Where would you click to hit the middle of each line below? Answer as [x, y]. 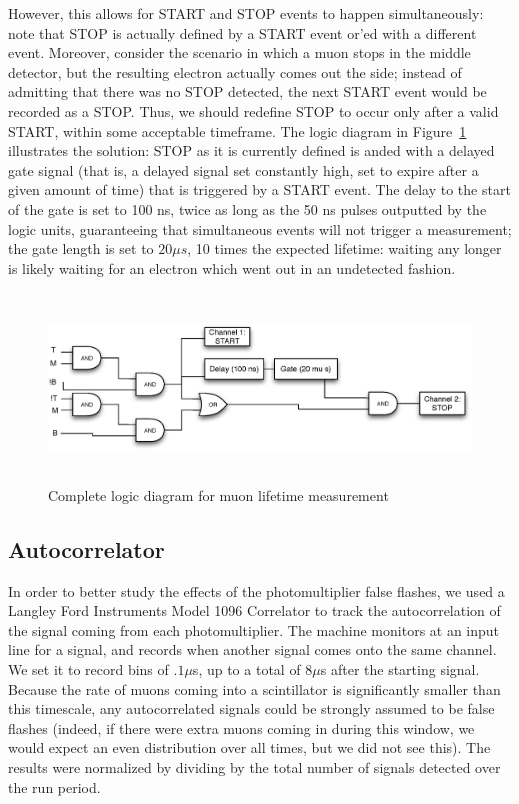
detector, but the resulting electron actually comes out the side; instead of [235, 71]
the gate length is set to [81, 248]
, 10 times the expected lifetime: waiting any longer [344, 248]
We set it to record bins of [88, 669]
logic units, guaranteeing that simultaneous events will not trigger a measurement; [260, 228]
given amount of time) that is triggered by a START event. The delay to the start [259, 189]
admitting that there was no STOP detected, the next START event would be [247, 91]
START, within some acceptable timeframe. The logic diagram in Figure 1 [237, 130]
